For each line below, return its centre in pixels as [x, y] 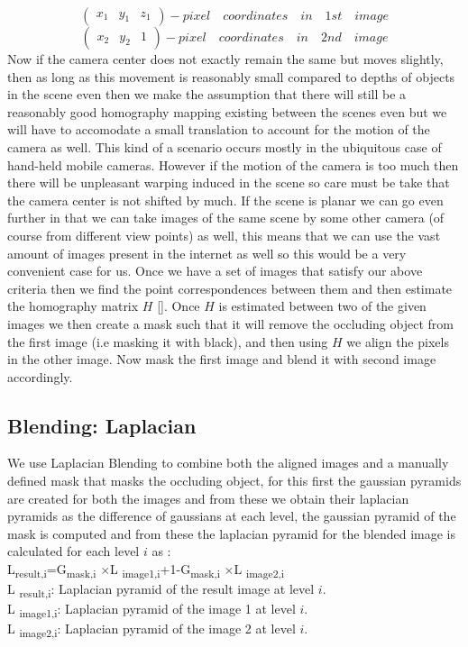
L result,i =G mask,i [52, 570]
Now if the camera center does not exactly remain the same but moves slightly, [225, 59]
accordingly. [40, 376]
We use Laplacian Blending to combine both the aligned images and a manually [228, 463]
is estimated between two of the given [322, 306]
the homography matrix [73, 306]
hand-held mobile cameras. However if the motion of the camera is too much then [233, 164]
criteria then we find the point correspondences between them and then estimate [230, 288]
